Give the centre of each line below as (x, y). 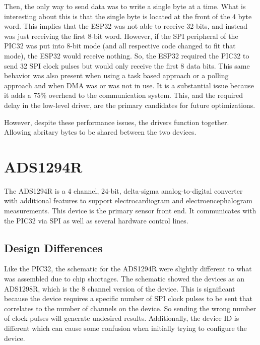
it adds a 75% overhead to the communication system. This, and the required (124, 95)
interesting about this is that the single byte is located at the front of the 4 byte (128, 16)
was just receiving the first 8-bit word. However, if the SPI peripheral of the (121, 36)
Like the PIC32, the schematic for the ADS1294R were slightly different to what (128, 269)
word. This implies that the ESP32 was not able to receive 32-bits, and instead (126, 26)
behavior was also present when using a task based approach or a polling (116, 75)
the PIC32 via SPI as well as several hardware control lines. (96, 220)
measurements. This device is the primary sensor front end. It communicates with (130, 211)
